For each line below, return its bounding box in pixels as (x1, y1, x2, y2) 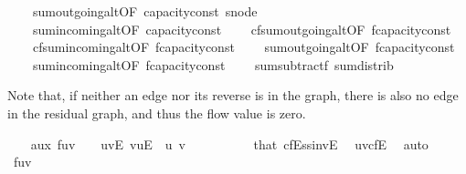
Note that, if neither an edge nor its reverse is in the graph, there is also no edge (7, 86, 459, 105)
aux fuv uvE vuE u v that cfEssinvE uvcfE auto (30, 134, 429, 153)
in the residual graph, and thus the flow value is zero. (7, 103, 306, 122)
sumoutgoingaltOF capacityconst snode (32, 2, 258, 20)
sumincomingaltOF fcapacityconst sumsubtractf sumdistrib (32, 55, 394, 74)
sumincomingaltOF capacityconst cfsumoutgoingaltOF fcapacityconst (32, 19, 451, 38)
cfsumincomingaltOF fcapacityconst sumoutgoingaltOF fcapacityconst (32, 37, 455, 56)
